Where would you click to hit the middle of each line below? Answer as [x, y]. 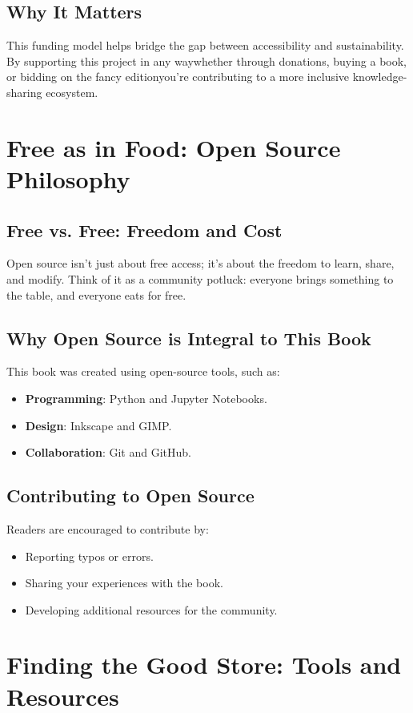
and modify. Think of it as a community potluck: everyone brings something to [200, 278]
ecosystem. [72, 92]
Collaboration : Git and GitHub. [108, 452]
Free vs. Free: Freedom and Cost [144, 230]
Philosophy [68, 178]
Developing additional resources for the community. [151, 609]
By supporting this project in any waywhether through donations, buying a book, [207, 60]
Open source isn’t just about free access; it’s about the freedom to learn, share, [200, 263]
